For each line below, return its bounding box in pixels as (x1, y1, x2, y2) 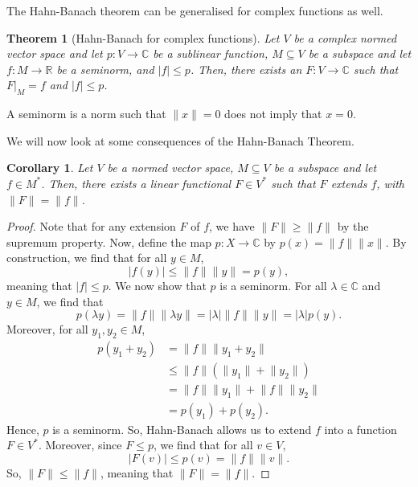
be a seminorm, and (56, 60, 154, 77)
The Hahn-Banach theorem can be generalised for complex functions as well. (6, 2, 383, 18)
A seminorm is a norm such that (6, 105, 166, 122)
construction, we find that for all (6, 249, 167, 266)
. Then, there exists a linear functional (41, 174, 232, 191)
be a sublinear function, (153, 45, 268, 62)
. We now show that (108, 276, 207, 293)
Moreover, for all (6, 321, 88, 338)
